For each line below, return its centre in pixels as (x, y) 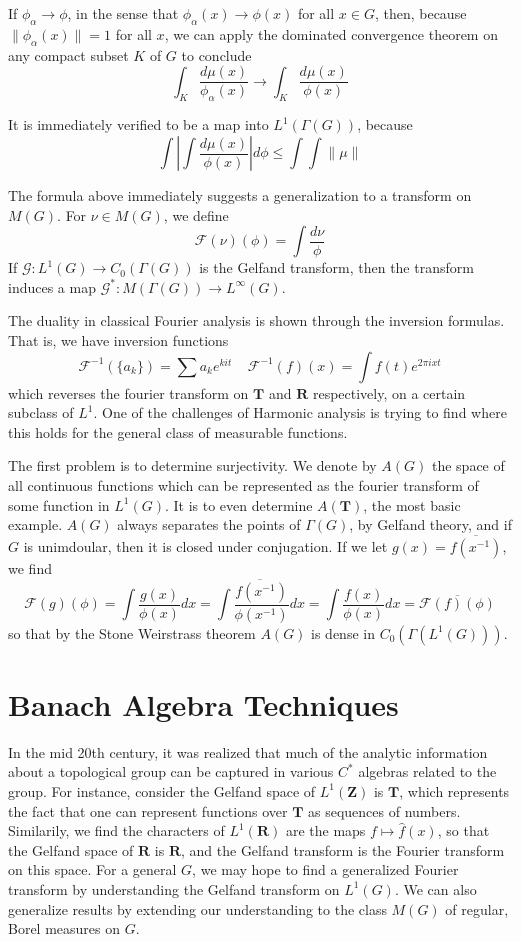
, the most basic (412, 504)
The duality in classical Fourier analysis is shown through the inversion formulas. (256, 320)
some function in (59, 504)
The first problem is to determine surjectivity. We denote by (192, 465)
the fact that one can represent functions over (148, 810)
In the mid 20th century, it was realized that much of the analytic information (248, 751)
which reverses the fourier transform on (128, 392)
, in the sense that (123, 13)
